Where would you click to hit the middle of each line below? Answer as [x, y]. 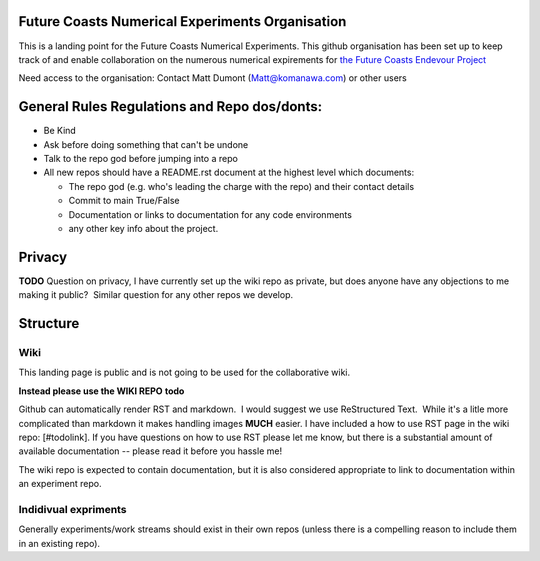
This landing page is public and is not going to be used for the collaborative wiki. [184, 372]
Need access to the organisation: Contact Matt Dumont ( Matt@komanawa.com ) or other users [212, 78]
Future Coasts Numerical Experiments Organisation [182, 21]
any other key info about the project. [143, 228]
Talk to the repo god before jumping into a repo [141, 158]
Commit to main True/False [124, 201]
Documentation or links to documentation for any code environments [210, 214]
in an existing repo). [59, 543]
